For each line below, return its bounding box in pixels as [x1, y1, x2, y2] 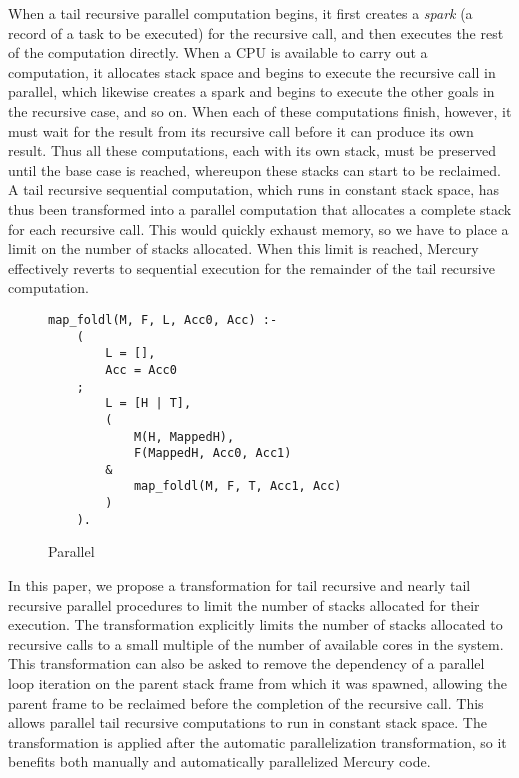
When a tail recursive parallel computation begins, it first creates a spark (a [8, 3, 473, 23]
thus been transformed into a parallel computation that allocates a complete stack [8, 198, 512, 219]
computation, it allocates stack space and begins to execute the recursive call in [8, 61, 496, 82]
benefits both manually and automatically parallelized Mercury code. [8, 751, 431, 772]
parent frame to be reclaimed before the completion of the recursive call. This [8, 692, 484, 713]
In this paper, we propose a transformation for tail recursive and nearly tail [8, 575, 471, 596]
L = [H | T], [105, 396, 192, 411]
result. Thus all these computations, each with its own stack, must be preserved [8, 140, 496, 161]
